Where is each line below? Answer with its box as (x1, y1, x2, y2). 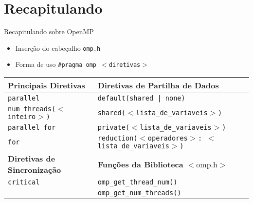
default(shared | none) (97, 94, 185, 102)
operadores (147, 134, 188, 142)
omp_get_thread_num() (97, 178, 178, 186)
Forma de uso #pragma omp (15, 59, 96, 69)
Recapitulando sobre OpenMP (4, 26, 94, 37)
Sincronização (8, 164, 61, 176)
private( (97, 123, 130, 132)
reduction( (97, 134, 138, 142)
